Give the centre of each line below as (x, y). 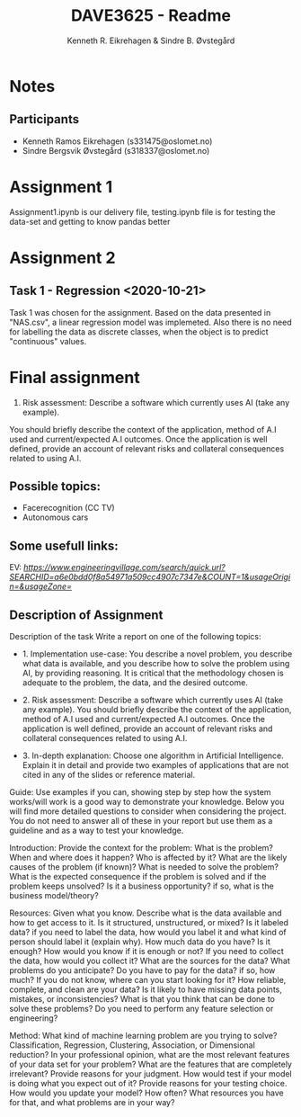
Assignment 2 (62, 258)
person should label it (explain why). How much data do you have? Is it (140, 942)
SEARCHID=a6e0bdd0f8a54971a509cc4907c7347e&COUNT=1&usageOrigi (150, 577)
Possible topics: (55, 487)
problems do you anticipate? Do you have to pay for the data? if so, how (142, 970)
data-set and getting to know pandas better (90, 221)
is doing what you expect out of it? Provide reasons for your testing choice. (148, 1084)
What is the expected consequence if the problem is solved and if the (138, 877)
